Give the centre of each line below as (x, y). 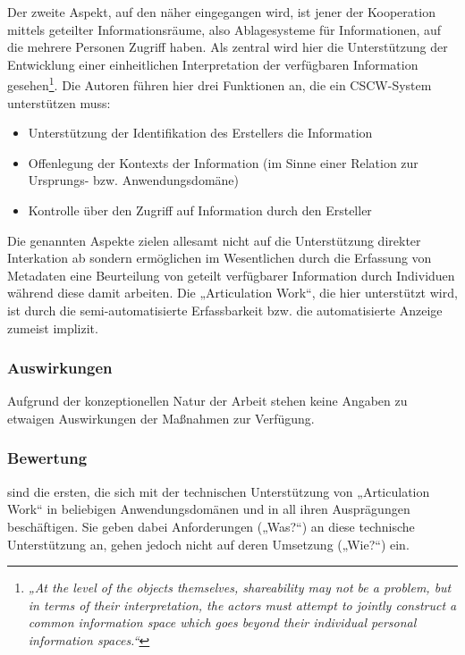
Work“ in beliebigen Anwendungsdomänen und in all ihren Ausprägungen (209, 509)
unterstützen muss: (59, 102)
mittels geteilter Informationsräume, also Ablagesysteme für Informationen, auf (224, 29)
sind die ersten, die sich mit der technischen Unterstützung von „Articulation (219, 491)
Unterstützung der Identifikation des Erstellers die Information (200, 133)
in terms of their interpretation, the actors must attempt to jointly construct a (242, 605)
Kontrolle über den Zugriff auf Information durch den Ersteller (200, 210)
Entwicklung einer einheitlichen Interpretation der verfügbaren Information (213, 64)
